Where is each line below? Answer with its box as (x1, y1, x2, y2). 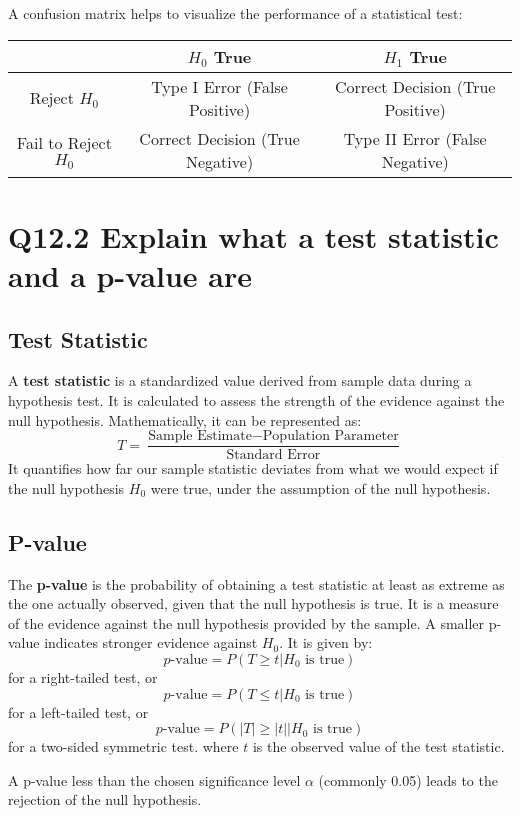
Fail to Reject (16, 130, 112, 154)
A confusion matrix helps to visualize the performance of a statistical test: (8, 3, 463, 23)
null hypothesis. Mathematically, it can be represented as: (8, 409, 362, 430)
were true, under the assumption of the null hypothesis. (150, 477, 491, 498)
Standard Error (226, 448, 321, 463)
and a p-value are (8, 254, 252, 295)
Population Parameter (262, 429, 399, 444)
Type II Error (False (343, 126, 487, 150)
